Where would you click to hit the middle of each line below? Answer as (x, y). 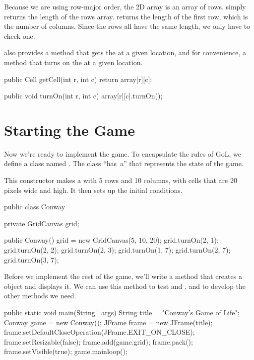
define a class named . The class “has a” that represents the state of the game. (124, 163)
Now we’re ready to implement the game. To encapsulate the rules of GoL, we (123, 153)
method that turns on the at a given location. (73, 62)
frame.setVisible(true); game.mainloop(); (66, 351)
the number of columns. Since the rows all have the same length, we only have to (127, 26)
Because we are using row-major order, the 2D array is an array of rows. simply (125, 6)
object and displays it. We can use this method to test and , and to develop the (125, 286)
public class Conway (35, 207)
